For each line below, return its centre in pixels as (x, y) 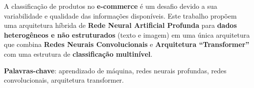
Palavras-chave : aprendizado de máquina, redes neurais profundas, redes (115, 70)
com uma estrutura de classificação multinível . (78, 54)
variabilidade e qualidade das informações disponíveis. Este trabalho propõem (120, 15)
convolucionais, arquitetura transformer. (64, 80)
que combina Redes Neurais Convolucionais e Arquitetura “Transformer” (127, 44)
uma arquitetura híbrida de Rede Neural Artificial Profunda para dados (120, 25)
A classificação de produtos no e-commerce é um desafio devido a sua (111, 6)
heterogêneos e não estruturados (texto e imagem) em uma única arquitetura (127, 34)
